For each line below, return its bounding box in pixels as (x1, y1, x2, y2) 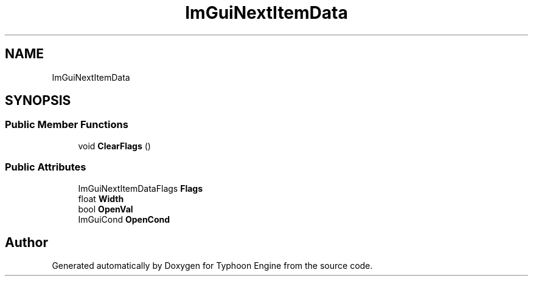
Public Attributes (5, 161, 86, 174)
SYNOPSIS (5, 93, 71, 109)
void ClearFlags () (78, 140, 151, 151)
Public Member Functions (5, 118, 128, 131)
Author (5, 234, 48, 250)
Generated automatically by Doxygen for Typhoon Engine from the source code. (52, 260, 373, 271)
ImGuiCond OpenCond (78, 214, 170, 225)
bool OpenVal (78, 203, 133, 214)
